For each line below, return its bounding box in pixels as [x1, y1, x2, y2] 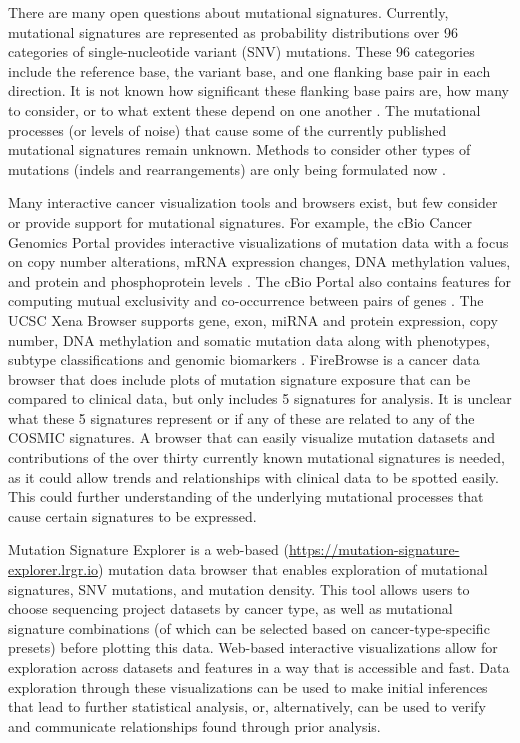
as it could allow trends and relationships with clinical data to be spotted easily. [8, 466, 499, 487]
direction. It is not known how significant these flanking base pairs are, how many [8, 80, 510, 101]
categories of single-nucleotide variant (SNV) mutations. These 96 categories [8, 41, 475, 62]
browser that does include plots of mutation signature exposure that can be [8, 368, 471, 389]
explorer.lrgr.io [8, 559, 99, 580]
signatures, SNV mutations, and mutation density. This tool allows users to [8, 578, 470, 599]
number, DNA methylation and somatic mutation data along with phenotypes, [8, 329, 490, 350]
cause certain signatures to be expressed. [8, 505, 257, 526]
